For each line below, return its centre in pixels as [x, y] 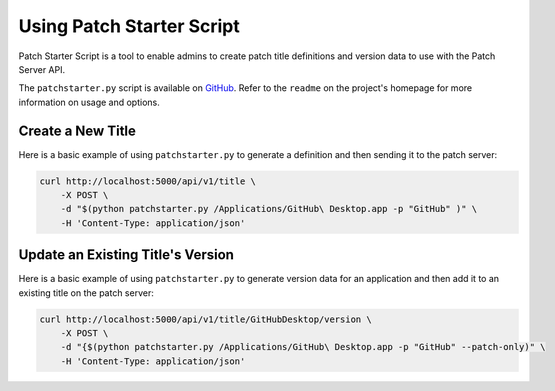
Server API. [41, 69]
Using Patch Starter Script [129, 26]
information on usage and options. [89, 102]
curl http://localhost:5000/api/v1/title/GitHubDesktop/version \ [205, 319]
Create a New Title [77, 130]
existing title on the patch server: [86, 292]
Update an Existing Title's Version [126, 255]
